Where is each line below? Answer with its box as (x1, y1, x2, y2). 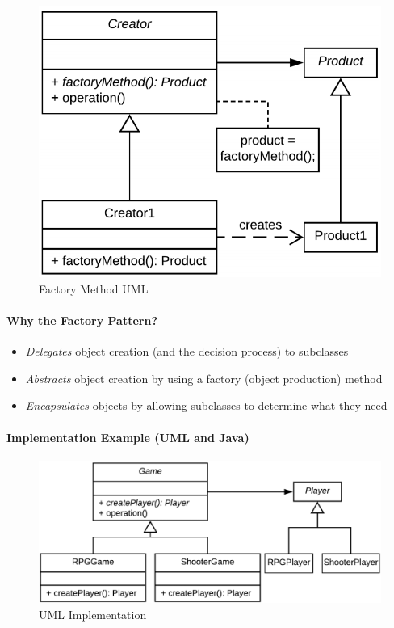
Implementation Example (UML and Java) (6, 428, 249, 445)
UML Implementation (39, 606, 147, 623)
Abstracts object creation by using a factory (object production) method (25, 369, 383, 386)
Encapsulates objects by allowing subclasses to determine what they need (25, 397, 388, 414)
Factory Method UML (39, 280, 149, 297)
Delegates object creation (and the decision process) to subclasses (25, 343, 349, 360)
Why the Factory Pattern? (6, 311, 157, 328)
